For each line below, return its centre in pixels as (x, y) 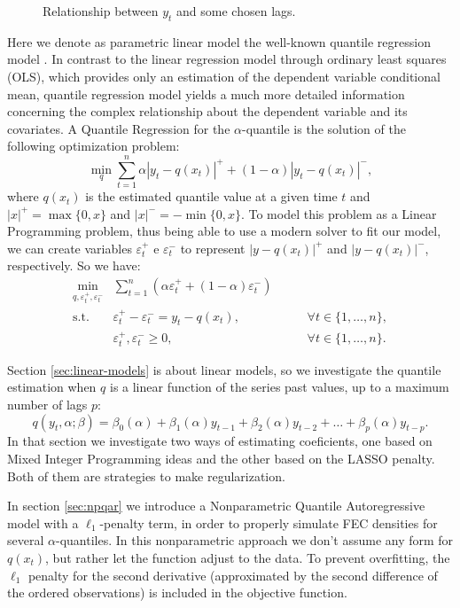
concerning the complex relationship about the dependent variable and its (207, 111)
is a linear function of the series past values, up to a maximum (279, 387)
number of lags (47, 404)
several (26, 540)
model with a (43, 522)
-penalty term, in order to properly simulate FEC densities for (269, 522)
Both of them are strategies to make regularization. (146, 475)
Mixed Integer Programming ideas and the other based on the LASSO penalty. (221, 458)
